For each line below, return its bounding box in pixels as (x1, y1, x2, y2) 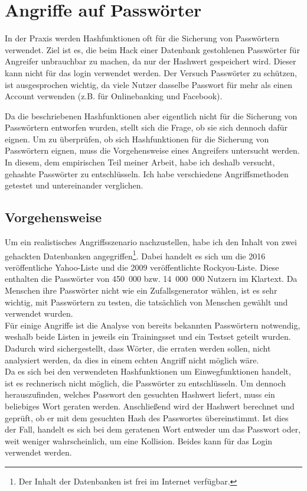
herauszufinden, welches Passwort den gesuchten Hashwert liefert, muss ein (5, 388, 275, 401)
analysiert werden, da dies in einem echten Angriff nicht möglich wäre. (5, 353, 259, 366)
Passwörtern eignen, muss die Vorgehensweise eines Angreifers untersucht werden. (5, 144, 300, 157)
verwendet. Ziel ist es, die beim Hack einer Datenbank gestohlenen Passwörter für (5, 43, 300, 56)
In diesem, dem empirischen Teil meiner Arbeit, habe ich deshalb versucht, (5, 156, 275, 168)
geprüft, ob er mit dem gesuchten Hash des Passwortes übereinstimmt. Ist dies (5, 411, 289, 424)
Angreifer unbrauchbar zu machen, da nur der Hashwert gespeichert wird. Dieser (5, 55, 296, 67)
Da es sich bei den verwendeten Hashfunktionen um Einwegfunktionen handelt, (5, 365, 291, 378)
